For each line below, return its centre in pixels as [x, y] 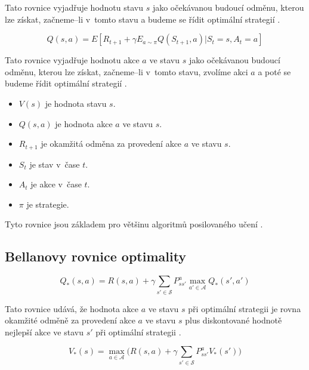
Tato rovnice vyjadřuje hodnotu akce [72, 60]
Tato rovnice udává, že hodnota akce [72, 308]
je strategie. [48, 204]
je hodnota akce [84, 123]
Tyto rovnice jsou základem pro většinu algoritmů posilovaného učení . [134, 224]
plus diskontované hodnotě [234, 320]
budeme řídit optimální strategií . [66, 83]
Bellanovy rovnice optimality [96, 256]
